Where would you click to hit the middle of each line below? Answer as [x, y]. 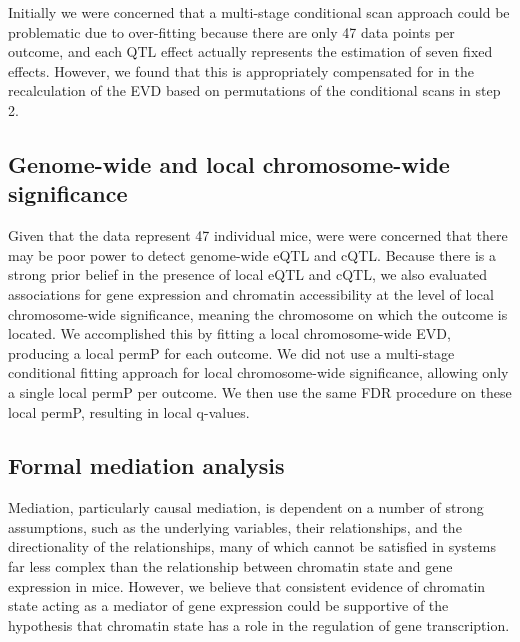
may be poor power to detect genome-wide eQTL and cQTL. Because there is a [252, 254]
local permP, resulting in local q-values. [129, 411]
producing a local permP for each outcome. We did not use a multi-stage [231, 352]
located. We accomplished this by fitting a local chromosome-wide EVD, [229, 333]
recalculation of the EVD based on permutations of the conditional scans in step [254, 90]
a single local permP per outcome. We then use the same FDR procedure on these [260, 391]
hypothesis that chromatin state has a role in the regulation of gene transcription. [259, 624]
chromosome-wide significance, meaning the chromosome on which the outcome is [258, 313]
